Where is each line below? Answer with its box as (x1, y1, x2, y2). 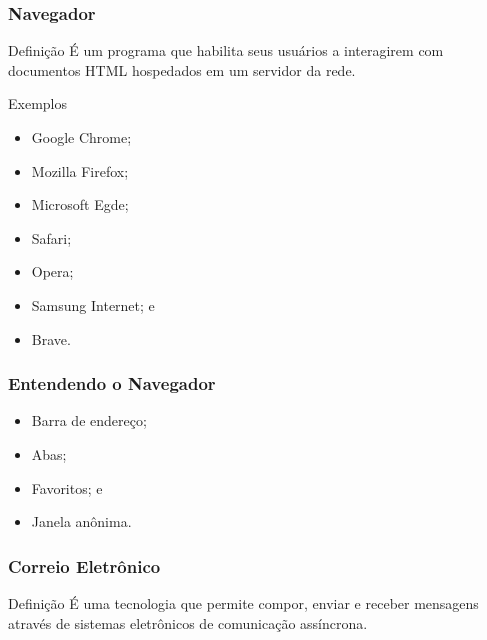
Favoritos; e (31, 477, 103, 498)
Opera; (31, 261, 74, 282)
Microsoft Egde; (31, 194, 129, 215)
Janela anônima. (31, 511, 132, 532)
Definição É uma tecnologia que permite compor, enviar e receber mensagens (8, 592, 479, 613)
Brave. (31, 328, 71, 349)
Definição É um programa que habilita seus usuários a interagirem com (8, 40, 444, 61)
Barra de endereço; (31, 410, 147, 431)
